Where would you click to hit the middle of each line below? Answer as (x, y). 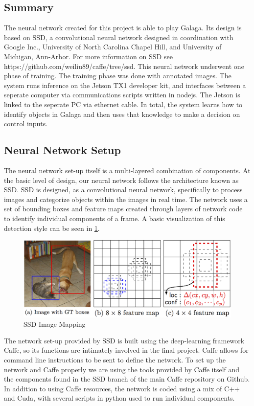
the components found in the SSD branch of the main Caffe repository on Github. (127, 379)
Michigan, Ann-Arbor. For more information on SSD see (88, 56)
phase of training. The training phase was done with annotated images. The (118, 76)
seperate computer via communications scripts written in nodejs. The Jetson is (122, 95)
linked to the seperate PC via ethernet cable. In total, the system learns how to (123, 104)
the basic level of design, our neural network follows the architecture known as (121, 180)
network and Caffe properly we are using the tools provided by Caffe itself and (122, 369)
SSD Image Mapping (55, 324)
